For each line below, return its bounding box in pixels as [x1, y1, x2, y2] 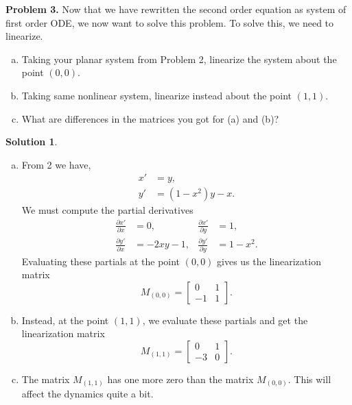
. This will [288, 371, 331, 386]
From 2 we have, [21, 157, 91, 171]
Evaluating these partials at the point [21, 254, 180, 268]
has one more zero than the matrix [107, 371, 254, 386]
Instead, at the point [21, 312, 109, 327]
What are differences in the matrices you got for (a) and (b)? [21, 111, 279, 125]
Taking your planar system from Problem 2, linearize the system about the [21, 51, 337, 66]
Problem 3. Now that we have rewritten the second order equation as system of [5, 2, 347, 16]
